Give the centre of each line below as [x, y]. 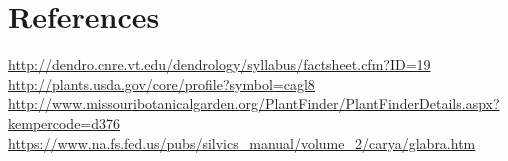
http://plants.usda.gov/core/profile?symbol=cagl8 [161, 83]
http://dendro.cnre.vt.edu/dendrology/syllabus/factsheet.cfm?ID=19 [219, 64]
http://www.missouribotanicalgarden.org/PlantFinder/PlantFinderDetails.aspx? [254, 103]
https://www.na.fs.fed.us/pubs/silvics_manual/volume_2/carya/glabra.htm [242, 142]
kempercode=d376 [64, 122]
